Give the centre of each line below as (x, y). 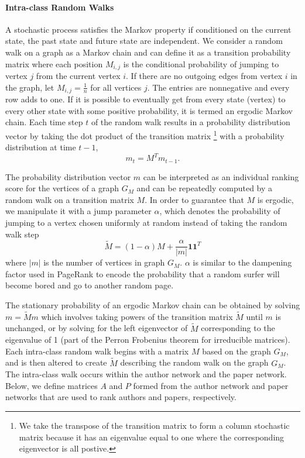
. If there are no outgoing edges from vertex (204, 76)
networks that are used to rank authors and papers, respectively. (121, 397)
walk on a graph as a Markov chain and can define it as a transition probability (148, 52)
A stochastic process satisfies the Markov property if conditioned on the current (148, 29)
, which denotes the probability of (220, 211)
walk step (22, 234)
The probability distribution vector (68, 176)
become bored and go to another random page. (90, 285)
